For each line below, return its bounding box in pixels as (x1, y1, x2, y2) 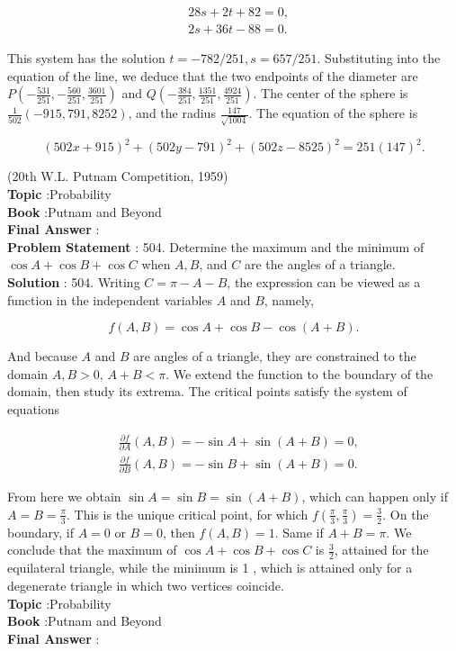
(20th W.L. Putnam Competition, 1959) (7, 167, 228, 185)
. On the (382, 504, 429, 523)
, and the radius (128, 104, 216, 122)
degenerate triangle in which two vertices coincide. (7, 575, 284, 594)
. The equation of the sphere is (248, 104, 418, 122)
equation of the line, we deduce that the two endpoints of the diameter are (7, 66, 418, 85)
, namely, (264, 290, 314, 309)
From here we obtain (7, 487, 121, 506)
